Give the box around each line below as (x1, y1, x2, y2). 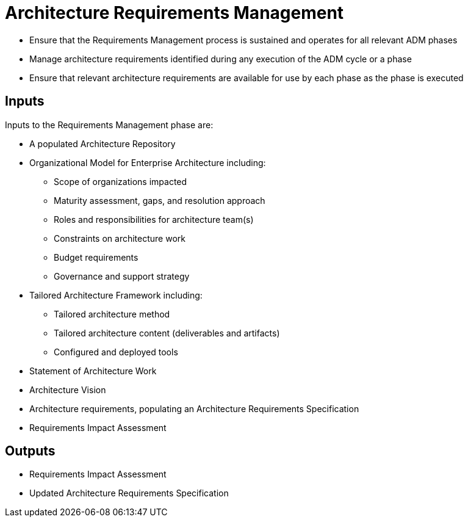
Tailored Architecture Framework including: (29, 289, 203, 300)
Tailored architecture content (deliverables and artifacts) (54, 327, 280, 338)
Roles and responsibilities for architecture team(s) (54, 214, 254, 225)
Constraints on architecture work (54, 233, 185, 244)
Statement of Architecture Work (29, 365, 157, 376)
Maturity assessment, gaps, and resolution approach (54, 195, 265, 206)
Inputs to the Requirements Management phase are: (5, 119, 214, 130)
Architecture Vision (29, 384, 106, 395)
